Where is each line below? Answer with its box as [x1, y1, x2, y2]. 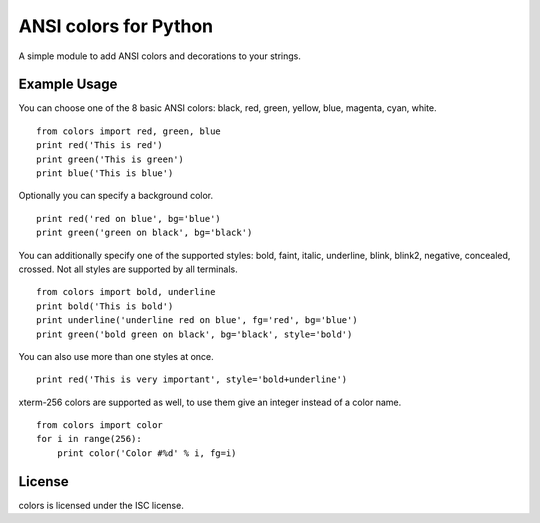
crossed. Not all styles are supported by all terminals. [18, 263, 239, 275]
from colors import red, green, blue [36, 125, 222, 137]
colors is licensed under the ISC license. [18, 499, 184, 511]
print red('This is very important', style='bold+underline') [36, 374, 348, 385]
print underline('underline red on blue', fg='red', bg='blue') [36, 315, 359, 326]
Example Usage [18, 76, 118, 93]
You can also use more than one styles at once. [18, 350, 214, 362]
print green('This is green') [36, 153, 185, 165]
